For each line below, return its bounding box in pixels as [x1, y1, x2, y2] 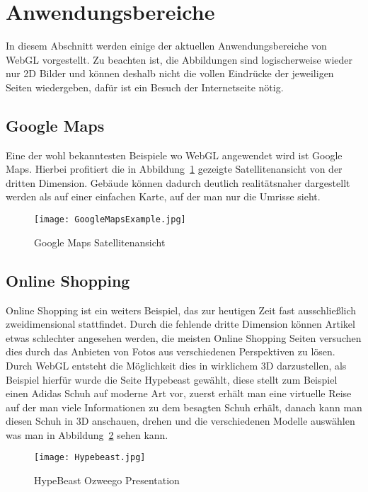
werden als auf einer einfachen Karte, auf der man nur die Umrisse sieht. [6, 189, 321, 204]
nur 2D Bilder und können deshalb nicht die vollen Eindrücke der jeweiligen [6, 66, 334, 81]
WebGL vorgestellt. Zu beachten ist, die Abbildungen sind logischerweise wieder [6, 52, 353, 67]
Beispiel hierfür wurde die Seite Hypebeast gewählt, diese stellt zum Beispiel [6, 372, 338, 387]
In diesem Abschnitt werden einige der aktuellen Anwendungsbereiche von [6, 38, 327, 53]
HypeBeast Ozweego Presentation [34, 473, 180, 488]
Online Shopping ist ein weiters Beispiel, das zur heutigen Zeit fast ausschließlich [6, 302, 357, 317]
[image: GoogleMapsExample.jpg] [34, 214, 186, 225]
